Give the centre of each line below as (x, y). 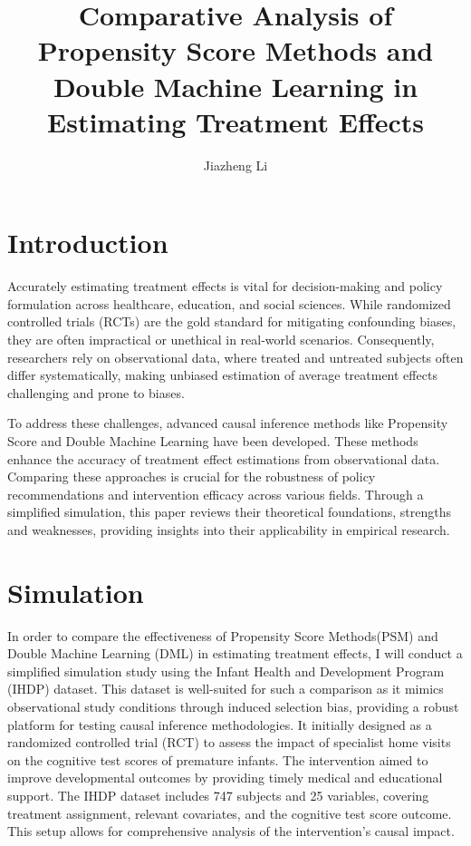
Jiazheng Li (235, 165)
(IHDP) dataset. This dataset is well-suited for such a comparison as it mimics (226, 689)
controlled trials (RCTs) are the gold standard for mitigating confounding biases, (232, 321)
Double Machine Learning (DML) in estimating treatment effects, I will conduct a (235, 653)
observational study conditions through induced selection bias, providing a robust (233, 707)
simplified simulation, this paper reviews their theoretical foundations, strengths (229, 512)
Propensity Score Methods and (235, 50)
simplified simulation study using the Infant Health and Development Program (226, 671)
